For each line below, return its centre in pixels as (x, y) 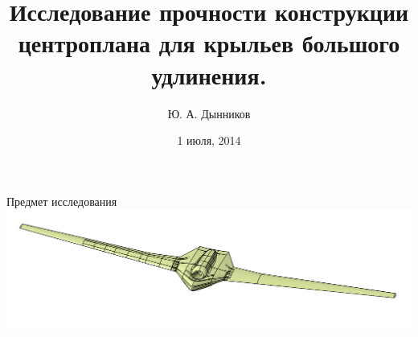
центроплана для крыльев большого (209, 43)
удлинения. (209, 74)
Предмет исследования (62, 201)
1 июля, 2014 (209, 140)
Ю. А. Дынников (209, 113)
